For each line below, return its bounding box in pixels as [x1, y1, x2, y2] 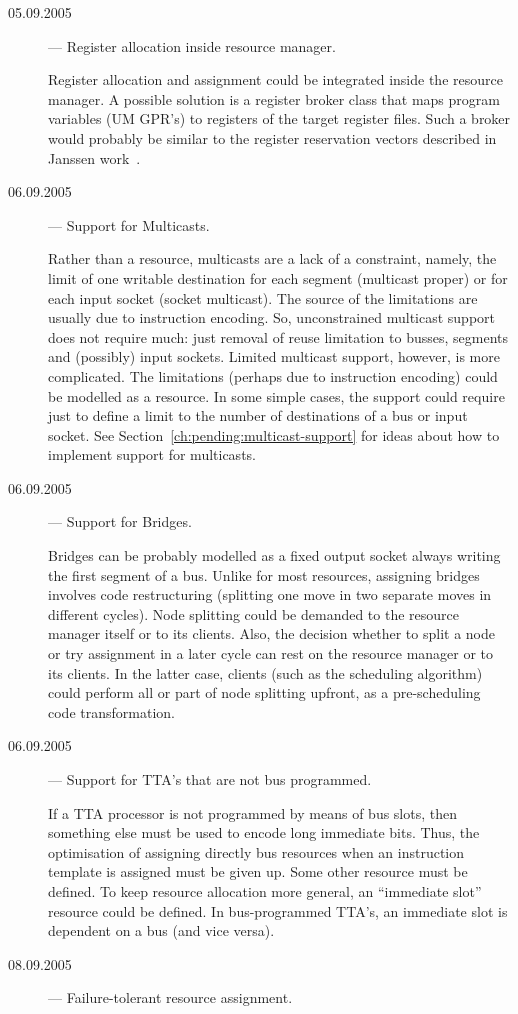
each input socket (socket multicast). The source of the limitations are [48, 287, 478, 308]
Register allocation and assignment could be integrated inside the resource [48, 69, 503, 90]
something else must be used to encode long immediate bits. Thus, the [48, 822, 480, 843]
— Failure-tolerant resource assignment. [48, 987, 293, 1008]
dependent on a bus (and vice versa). [48, 920, 275, 941]
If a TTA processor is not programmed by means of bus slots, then [48, 802, 457, 823]
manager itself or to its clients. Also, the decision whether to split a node [48, 623, 495, 644]
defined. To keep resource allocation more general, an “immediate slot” [48, 880, 482, 901]
